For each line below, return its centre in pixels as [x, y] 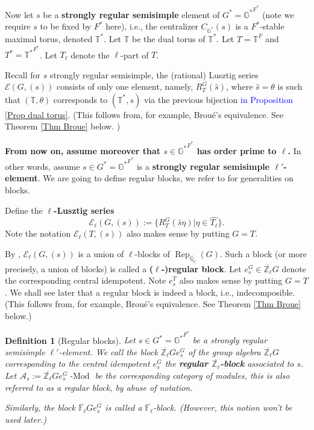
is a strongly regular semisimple [203, 166]
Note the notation [38, 233]
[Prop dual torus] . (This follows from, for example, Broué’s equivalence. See [144, 114]
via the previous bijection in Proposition [219, 99]
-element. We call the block [108, 351]
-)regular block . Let [201, 268]
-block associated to [257, 363]
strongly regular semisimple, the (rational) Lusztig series [154, 74]
